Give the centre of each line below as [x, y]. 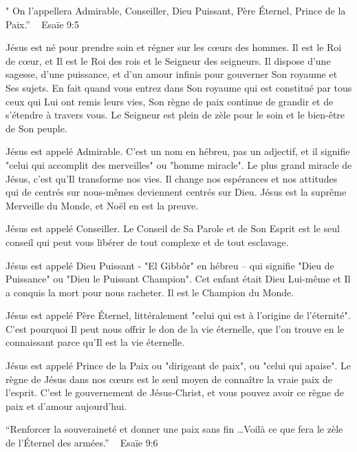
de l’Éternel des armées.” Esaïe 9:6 [82, 443]
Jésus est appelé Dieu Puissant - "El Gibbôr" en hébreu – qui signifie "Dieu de [170, 265]
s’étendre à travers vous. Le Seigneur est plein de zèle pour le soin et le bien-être [175, 115]
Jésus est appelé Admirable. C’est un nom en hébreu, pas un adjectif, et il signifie [178, 151]
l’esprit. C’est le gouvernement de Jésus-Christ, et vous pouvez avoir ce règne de [175, 392]
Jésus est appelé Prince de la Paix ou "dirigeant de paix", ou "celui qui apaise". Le [178, 366]
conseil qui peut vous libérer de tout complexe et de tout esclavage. [147, 242]
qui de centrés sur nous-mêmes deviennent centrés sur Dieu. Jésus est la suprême [176, 192]
